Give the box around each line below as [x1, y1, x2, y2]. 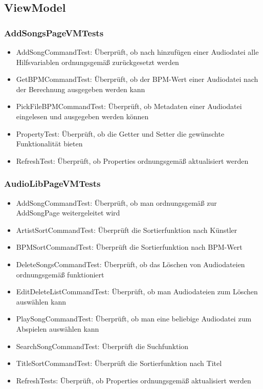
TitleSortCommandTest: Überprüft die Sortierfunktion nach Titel [16, 358, 222, 369]
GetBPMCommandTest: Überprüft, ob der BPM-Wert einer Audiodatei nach [16, 74, 258, 84]
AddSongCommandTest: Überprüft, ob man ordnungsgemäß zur [16, 197, 217, 208]
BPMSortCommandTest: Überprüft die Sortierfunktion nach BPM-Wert [16, 242, 243, 252]
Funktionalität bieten [16, 138, 83, 149]
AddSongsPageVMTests [4, 26, 104, 39]
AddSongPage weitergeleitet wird [16, 207, 120, 218]
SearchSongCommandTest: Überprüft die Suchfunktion [16, 340, 189, 351]
